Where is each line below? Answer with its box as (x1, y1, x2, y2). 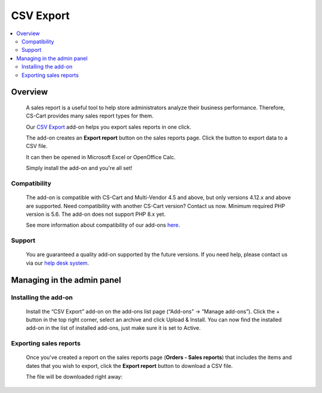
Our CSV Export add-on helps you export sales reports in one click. (26, 123, 191, 131)
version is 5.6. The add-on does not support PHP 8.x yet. (26, 211, 166, 218)
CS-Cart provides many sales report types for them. (26, 112, 154, 119)
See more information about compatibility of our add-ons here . (26, 221, 180, 229)
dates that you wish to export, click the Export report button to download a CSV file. (26, 362, 233, 369)
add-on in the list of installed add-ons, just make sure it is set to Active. (26, 324, 201, 332)
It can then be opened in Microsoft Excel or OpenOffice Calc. (26, 153, 176, 160)
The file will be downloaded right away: (26, 373, 123, 380)
